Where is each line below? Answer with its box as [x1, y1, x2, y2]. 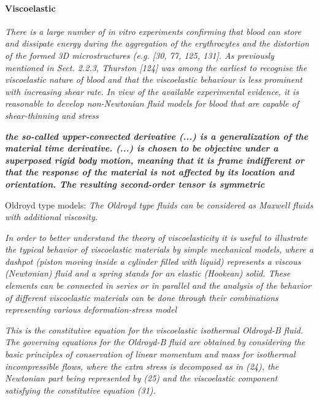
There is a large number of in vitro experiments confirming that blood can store [5, 25, 301, 37]
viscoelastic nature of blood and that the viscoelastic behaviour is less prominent [5, 73, 302, 86]
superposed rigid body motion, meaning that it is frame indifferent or [5, 153, 304, 166]
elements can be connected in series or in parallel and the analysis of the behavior [5, 279, 311, 292]
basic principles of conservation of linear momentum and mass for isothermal [5, 348, 296, 361]
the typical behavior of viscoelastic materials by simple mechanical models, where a [5, 243, 313, 256]
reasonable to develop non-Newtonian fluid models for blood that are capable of [5, 97, 299, 110]
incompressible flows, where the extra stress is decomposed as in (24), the [5, 359, 279, 372]
